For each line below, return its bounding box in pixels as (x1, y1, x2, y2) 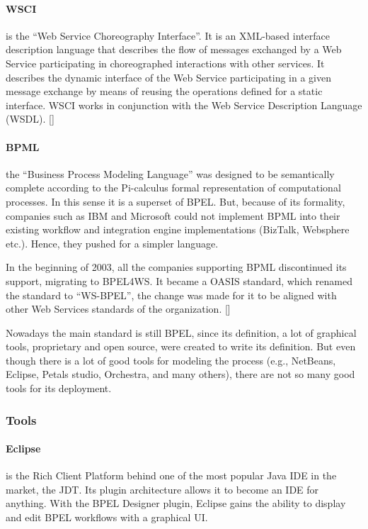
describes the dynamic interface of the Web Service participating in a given (6, 69, 331, 84)
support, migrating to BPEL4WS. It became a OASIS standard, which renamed (6, 273, 352, 288)
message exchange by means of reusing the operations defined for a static (6, 84, 323, 99)
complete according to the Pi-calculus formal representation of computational (6, 180, 341, 195)
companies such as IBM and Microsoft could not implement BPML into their (6, 208, 340, 223)
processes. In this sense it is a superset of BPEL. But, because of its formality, (6, 194, 345, 208)
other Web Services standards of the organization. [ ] (6, 301, 231, 316)
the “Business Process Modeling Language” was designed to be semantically (6, 166, 335, 181)
